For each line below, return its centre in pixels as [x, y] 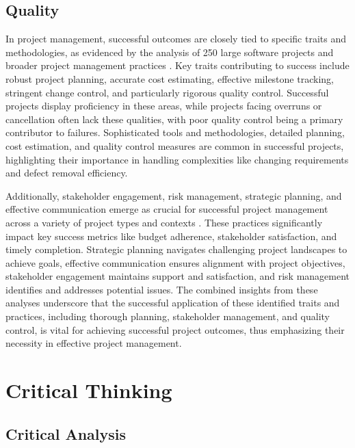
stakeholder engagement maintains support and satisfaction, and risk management [178, 276]
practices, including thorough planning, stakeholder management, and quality [168, 316]
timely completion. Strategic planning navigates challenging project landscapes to [176, 249]
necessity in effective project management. [94, 343]
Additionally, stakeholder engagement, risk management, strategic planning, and [174, 195]
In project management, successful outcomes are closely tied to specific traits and [176, 39]
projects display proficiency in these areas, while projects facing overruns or [164, 106]
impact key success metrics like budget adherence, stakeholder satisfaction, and [171, 236]
